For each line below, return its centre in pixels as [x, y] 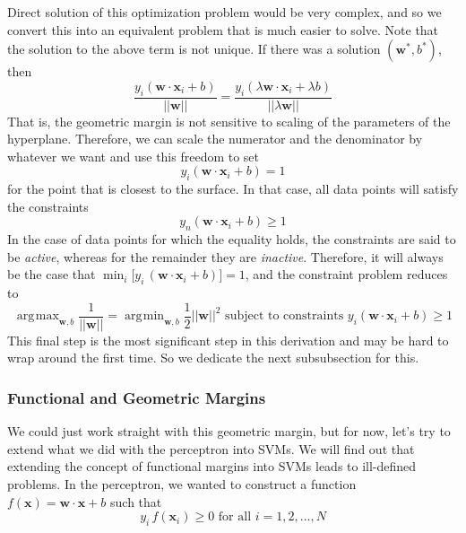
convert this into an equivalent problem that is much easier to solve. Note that [223, 29]
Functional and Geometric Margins [137, 397]
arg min [144, 316]
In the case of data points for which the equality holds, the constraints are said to [232, 239]
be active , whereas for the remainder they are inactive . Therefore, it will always [225, 256]
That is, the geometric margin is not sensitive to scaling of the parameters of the [229, 121]
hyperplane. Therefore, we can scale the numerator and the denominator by [215, 139]
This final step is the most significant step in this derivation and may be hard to [228, 340]
